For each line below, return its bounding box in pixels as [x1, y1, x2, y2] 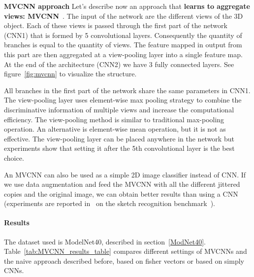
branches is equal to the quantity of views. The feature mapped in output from [4, 39, 242, 50]
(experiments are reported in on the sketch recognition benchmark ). [4, 198, 215, 208]
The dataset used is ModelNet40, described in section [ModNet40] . [4, 236, 206, 246]
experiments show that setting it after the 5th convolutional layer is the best [4, 143, 235, 153]
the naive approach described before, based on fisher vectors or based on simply [4, 255, 244, 266]
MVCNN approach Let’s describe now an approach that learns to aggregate [4, 1, 250, 11]
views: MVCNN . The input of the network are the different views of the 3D [4, 10, 243, 21]
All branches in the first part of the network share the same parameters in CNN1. [4, 85, 251, 95]
